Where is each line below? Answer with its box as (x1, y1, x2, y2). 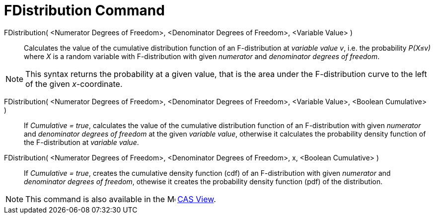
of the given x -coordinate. (25, 78, 123, 89)
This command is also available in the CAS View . (25, 194, 216, 204)
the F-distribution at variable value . (24, 138, 139, 146)
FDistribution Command (4, 2, 165, 19)
